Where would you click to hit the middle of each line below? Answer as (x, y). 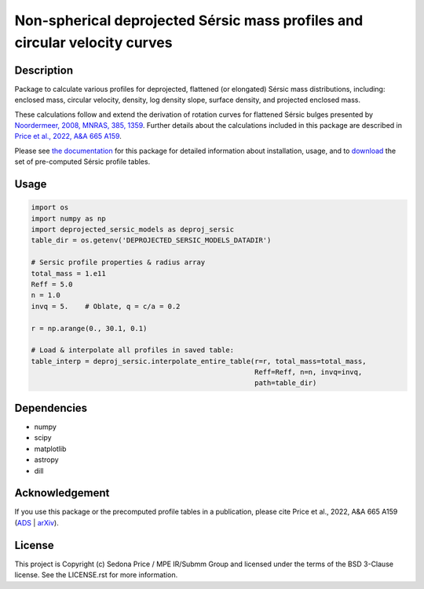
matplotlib (50, 449)
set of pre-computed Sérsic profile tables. (82, 162)
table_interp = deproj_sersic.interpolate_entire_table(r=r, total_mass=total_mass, (199, 361)
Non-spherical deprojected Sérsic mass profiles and (189, 20)
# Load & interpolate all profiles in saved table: (133, 350)
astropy (46, 460)
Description (44, 70)
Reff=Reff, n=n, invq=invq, (308, 372)
